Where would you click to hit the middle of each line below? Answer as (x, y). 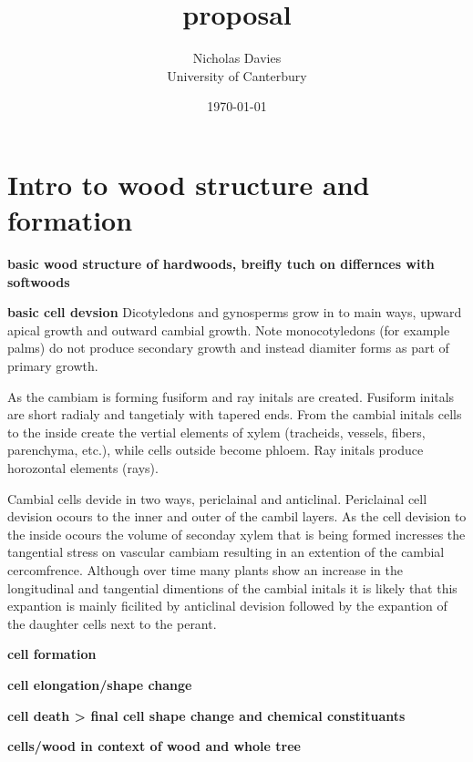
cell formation (52, 654)
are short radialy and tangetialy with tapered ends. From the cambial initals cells (235, 414)
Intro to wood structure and (189, 184)
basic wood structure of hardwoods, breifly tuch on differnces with (221, 264)
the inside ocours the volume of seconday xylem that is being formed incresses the (236, 534)
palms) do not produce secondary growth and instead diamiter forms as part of (228, 348)
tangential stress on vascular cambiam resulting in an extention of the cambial (226, 552)
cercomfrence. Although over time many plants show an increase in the (205, 569)
